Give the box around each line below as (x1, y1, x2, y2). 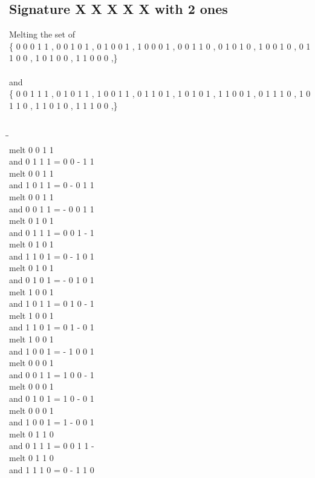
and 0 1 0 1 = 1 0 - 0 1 (9, 392, 94, 405)
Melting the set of (9, 28, 75, 41)
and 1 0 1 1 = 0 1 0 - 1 (9, 297, 94, 310)
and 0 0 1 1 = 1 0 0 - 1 (9, 368, 94, 381)
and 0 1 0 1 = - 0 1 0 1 (9, 273, 94, 286)
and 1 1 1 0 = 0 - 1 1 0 (9, 463, 94, 476)
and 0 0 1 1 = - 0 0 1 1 (9, 202, 94, 215)
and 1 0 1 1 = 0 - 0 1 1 (9, 178, 94, 191)
